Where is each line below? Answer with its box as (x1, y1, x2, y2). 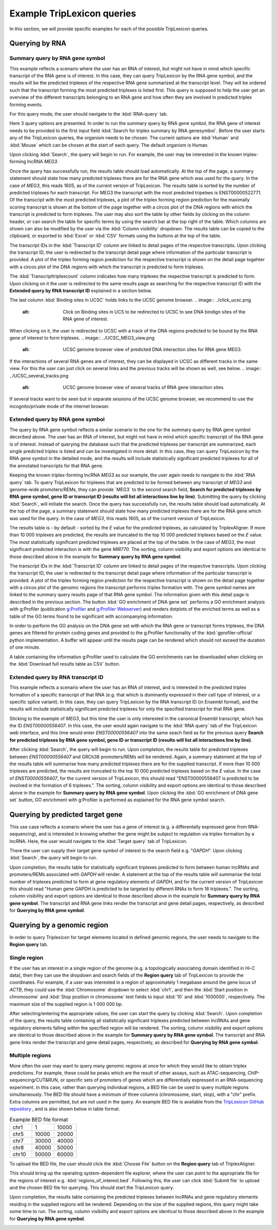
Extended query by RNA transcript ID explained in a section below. (9, 288, 152, 294)
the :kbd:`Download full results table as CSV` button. (9, 660, 121, 667)
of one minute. (9, 644, 41, 650)
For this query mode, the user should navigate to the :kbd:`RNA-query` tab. (9, 111, 168, 117)
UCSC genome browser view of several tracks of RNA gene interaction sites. (63, 384, 225, 390)
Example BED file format (9, 1116, 69, 1123)
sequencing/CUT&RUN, (9, 1077, 60, 1083)
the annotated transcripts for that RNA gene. (9, 463, 104, 469)
